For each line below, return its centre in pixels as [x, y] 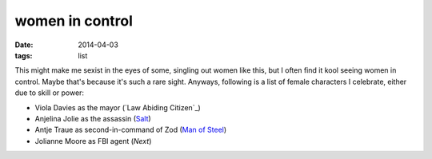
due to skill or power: [49, 93]
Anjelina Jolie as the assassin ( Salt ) [93, 118]
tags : [24, 55]
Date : [24, 45]
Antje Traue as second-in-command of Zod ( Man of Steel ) [131, 130]
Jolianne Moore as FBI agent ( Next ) [93, 141]
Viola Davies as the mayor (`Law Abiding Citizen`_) [118, 107]
